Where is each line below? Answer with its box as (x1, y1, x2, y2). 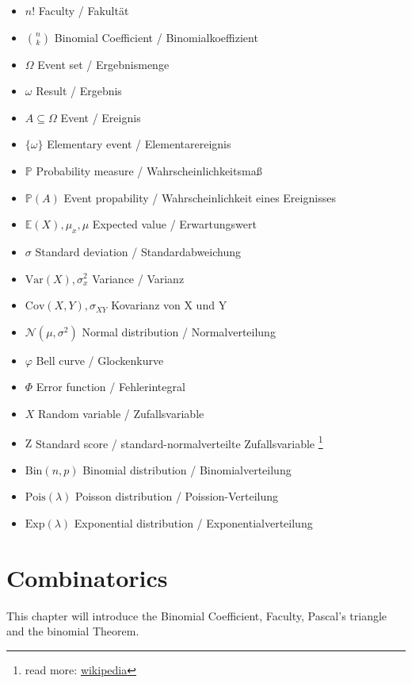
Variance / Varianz (92, 270, 185, 286)
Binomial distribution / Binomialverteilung (82, 461, 292, 478)
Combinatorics (6, 561, 168, 593)
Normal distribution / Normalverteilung (82, 323, 276, 340)
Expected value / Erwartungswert (92, 216, 257, 232)
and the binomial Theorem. (6, 623, 139, 639)
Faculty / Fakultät (38, 2, 129, 18)
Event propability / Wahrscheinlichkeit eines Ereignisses (63, 189, 336, 205)
